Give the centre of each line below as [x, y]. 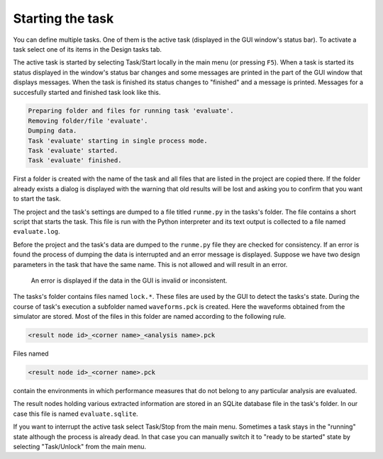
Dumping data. [52, 131]
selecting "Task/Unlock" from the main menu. [80, 447]
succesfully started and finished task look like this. [87, 92]
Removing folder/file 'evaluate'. [88, 121]
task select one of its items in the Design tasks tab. [88, 49]
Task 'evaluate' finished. [75, 160]
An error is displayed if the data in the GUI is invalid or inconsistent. [129, 280]
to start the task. [37, 199]
